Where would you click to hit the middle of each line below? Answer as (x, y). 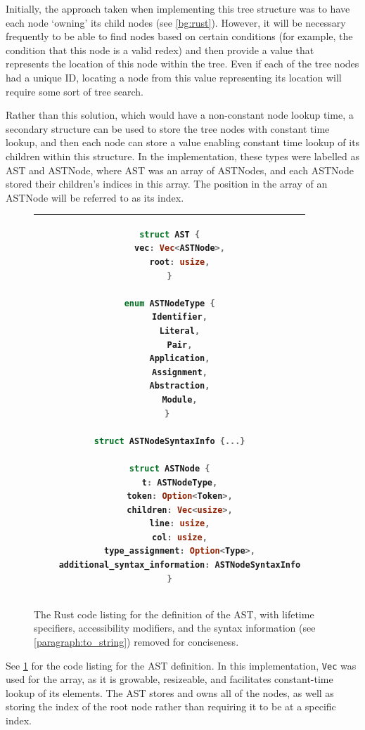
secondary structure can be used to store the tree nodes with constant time (168, 128)
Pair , (180, 345)
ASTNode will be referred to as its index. (95, 197)
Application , (180, 359)
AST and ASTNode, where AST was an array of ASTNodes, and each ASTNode (180, 170)
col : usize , (180, 537)
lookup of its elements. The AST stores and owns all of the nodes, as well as (170, 692)
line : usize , (180, 524)
